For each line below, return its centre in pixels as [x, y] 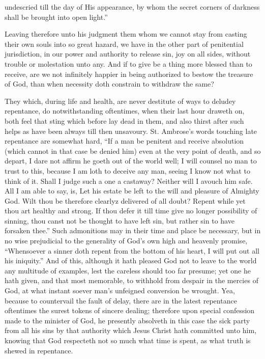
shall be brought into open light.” [56, 17]
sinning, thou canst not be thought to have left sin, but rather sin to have [120, 220]
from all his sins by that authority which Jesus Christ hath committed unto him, [131, 330]
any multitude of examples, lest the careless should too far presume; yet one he [128, 270]
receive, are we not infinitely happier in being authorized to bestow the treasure [129, 74]
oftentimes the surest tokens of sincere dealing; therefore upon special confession [130, 310]
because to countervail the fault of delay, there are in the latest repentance [121, 300]
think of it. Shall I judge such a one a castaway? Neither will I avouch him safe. [129, 181]
